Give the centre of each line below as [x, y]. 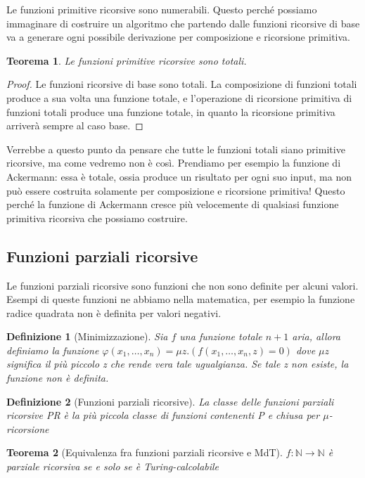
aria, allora [316, 336]
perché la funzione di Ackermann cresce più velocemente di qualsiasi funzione [173, 204]
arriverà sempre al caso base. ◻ [75, 125]
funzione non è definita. [58, 378]
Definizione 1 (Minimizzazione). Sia [87, 336]
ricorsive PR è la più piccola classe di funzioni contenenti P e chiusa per [163, 415]
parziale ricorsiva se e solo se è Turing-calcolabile [113, 466]
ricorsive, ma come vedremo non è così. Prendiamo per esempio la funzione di [174, 163]
